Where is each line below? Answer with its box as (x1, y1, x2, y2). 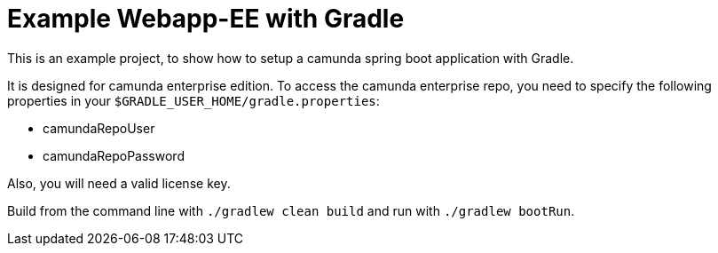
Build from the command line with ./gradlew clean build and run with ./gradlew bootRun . (7, 202, 575, 218)
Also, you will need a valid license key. (7, 175, 231, 191)
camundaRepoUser (43, 120, 155, 136)
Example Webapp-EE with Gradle (7, 4, 405, 34)
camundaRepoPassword (43, 147, 185, 163)
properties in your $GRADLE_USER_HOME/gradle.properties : (7, 92, 380, 108)
